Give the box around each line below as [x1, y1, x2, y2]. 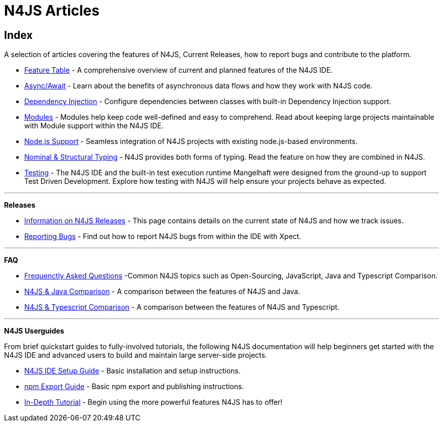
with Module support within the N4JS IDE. [24, 121, 164, 130]
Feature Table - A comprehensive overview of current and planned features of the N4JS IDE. [24, 66, 333, 75]
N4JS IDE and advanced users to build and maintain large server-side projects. [4, 351, 268, 360]
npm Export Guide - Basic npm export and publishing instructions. [24, 382, 244, 391]
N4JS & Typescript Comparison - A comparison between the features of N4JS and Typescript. [24, 303, 340, 312]
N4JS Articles [4, 2, 100, 19]
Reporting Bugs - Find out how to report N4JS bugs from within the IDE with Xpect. [24, 232, 301, 241]
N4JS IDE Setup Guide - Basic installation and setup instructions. [24, 366, 241, 375]
